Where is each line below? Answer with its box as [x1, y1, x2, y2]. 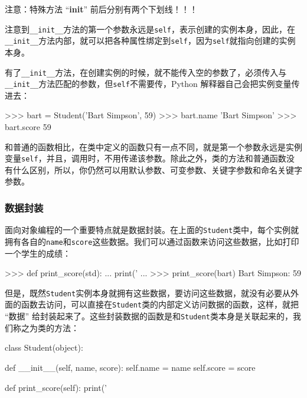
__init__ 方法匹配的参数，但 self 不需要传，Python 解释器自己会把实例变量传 [5, 77, 300, 90]
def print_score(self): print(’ [5, 381, 107, 393]
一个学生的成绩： [5, 247, 71, 259]
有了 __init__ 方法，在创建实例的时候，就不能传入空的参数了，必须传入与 [5, 66, 287, 78]
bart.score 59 [5, 121, 51, 132]
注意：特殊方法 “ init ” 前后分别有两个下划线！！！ [5, 3, 198, 15]
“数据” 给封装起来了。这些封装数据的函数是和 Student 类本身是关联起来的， [5, 310, 293, 322]
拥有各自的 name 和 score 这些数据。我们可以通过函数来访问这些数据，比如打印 [5, 235, 299, 247]
